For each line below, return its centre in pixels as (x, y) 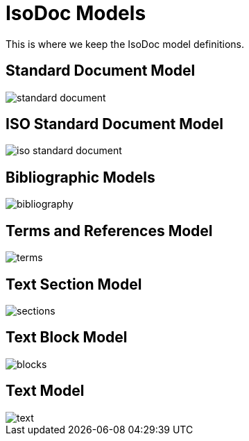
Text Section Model (74, 284)
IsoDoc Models (76, 13)
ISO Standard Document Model (115, 124)
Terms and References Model (109, 231)
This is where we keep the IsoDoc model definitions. (125, 44)
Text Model (45, 391)
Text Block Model (67, 338)
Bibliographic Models (80, 177)
